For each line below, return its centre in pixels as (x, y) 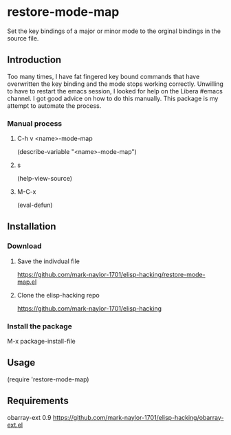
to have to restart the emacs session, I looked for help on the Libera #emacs (115, 91)
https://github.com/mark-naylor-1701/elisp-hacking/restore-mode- (111, 274)
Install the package (40, 326)
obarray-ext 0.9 (29, 417)
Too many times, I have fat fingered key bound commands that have (103, 76)
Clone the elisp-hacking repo (58, 295)
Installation (32, 226)
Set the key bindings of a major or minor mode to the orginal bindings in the (114, 31)
